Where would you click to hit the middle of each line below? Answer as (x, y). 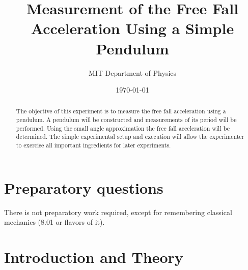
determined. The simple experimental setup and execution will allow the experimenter (130, 137)
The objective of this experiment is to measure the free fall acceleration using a (121, 111)
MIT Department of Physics (132, 72)
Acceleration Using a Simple (132, 28)
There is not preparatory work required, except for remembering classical (118, 212)
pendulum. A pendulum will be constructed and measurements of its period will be (126, 120)
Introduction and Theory (94, 257)
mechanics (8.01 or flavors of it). (54, 222)
